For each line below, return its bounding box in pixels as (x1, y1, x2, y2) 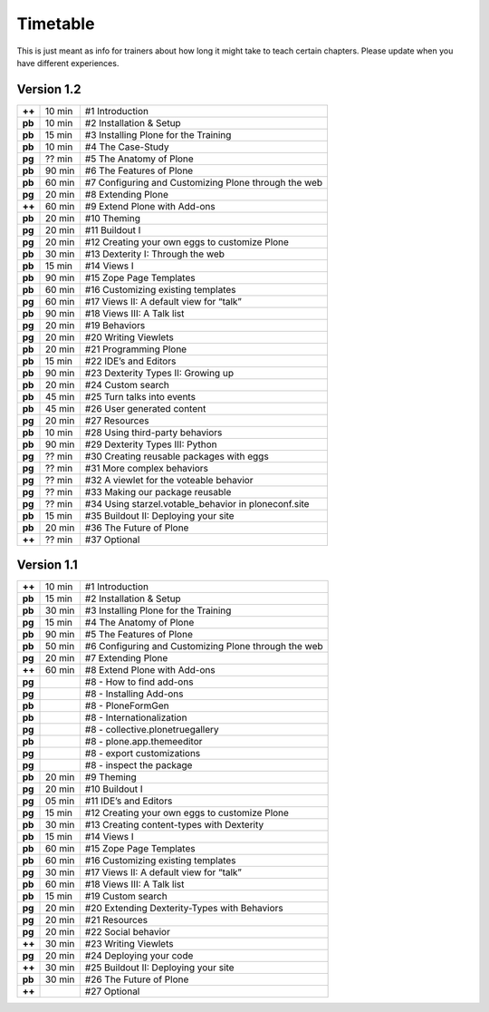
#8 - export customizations (84, 747, 201, 760)
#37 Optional (84, 533, 140, 546)
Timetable (16, 14, 95, 34)
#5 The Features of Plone (84, 628, 194, 641)
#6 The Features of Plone (84, 164, 194, 177)
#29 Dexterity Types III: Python (84, 438, 217, 451)
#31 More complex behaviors (84, 462, 208, 474)
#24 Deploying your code (84, 949, 194, 962)
